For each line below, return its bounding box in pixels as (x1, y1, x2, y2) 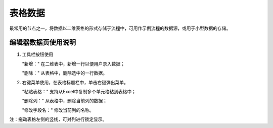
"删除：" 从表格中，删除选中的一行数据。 (22, 70, 107, 76)
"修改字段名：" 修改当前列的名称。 (22, 107, 94, 113)
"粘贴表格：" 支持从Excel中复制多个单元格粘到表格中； (22, 89, 136, 95)
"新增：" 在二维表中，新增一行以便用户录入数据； (22, 60, 125, 67)
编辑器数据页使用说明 (9, 38, 76, 47)
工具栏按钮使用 (22, 51, 53, 57)
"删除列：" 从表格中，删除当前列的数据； (22, 98, 107, 104)
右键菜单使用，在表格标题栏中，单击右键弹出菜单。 (22, 79, 128, 85)
